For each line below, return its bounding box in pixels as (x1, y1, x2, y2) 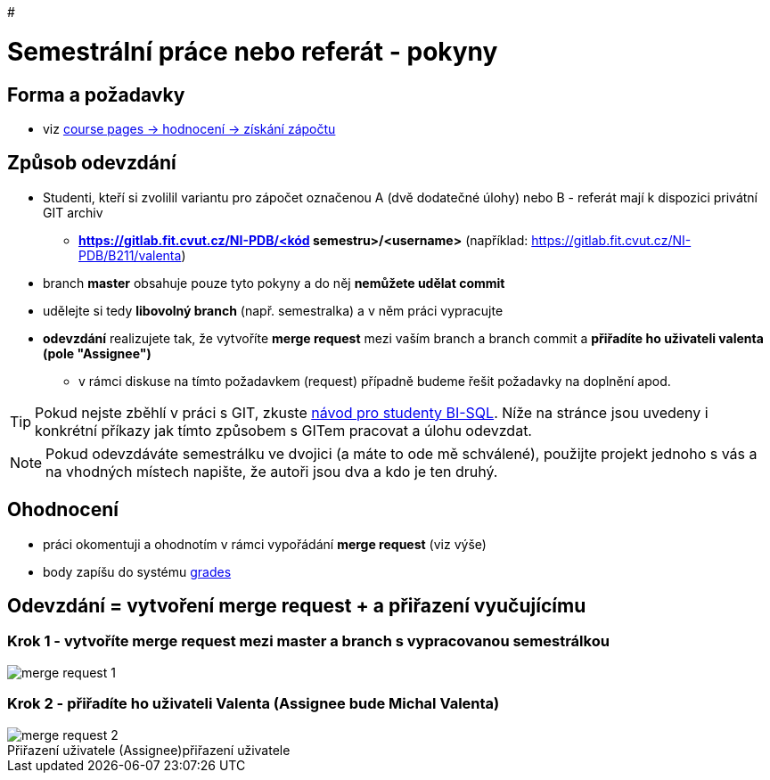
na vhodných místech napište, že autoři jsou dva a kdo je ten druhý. (45, 462, 498, 480)
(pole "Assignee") (43, 345, 152, 361)
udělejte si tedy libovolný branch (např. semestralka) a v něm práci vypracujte (43, 302, 504, 318)
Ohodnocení (7, 498, 119, 521)
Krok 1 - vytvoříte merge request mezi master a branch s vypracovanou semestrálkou (7, 632, 610, 651)
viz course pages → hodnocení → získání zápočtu (43, 120, 336, 136)
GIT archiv (43, 204, 103, 220)
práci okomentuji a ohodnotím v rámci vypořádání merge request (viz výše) (43, 536, 487, 552)
